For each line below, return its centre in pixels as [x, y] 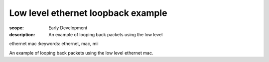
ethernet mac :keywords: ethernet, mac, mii [54, 44]
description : [22, 34]
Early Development [68, 28]
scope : [17, 28]
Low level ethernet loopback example [88, 13]
